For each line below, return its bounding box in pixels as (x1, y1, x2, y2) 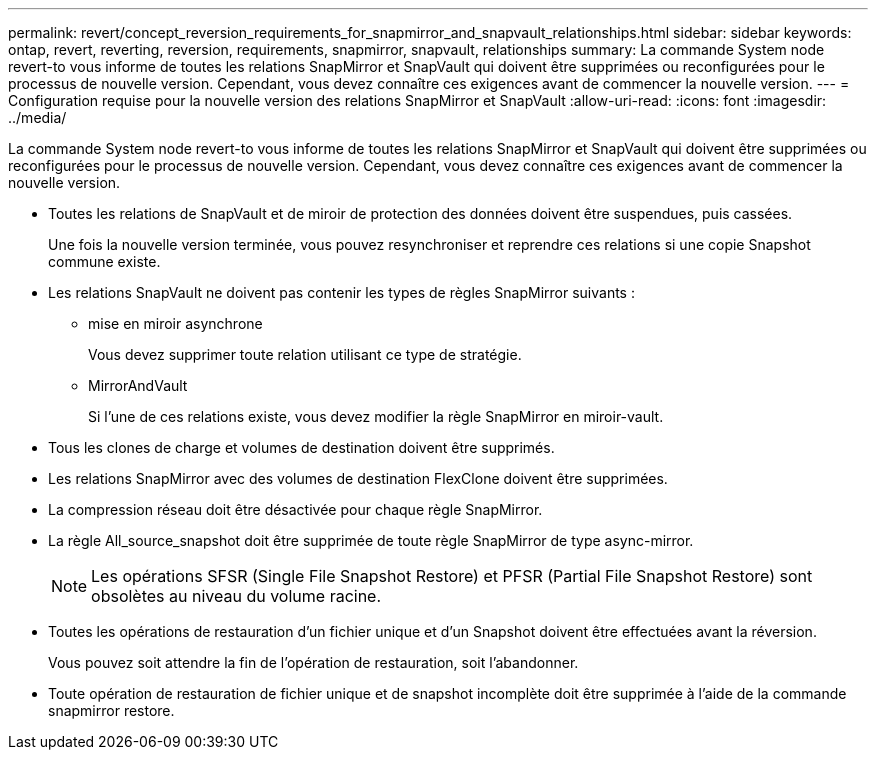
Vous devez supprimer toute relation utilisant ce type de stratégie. (88, 346, 522, 363)
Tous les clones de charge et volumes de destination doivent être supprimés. (48, 439, 555, 456)
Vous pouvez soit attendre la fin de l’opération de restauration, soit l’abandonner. (48, 654, 579, 671)
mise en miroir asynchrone (88, 315, 263, 332)
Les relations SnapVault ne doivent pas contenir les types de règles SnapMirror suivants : (48, 284, 635, 301)
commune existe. (48, 253, 161, 270)
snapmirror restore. (48, 702, 175, 719)
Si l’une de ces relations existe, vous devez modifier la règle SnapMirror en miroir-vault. (88, 408, 664, 425)
